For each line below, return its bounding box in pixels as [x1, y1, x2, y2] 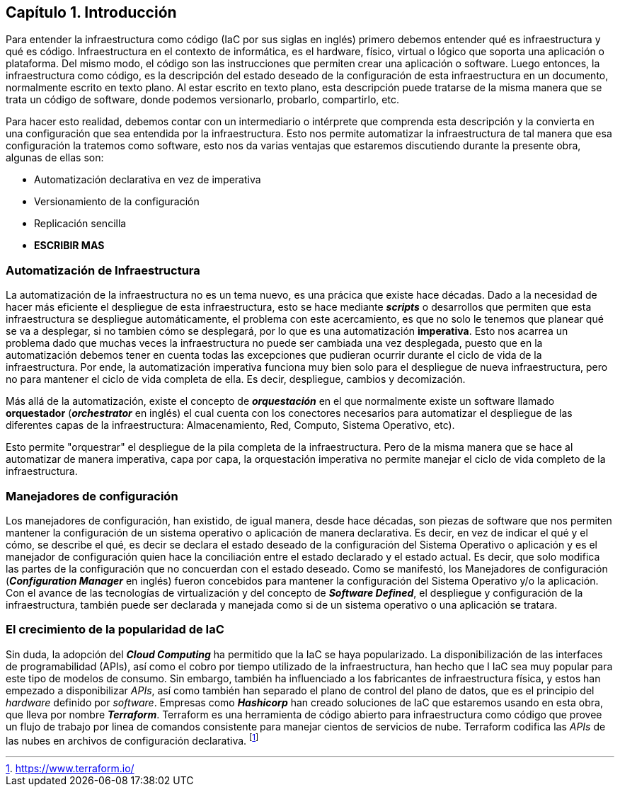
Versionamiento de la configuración [34, 195, 200, 208]
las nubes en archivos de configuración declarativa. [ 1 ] [6, 732, 259, 747]
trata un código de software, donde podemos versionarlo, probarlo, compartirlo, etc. [6, 93, 399, 106]
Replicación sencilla [34, 217, 127, 230]
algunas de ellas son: [6, 151, 104, 164]
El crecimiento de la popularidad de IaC [6, 622, 224, 637]
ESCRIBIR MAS [34, 239, 105, 252]
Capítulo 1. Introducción [6, 4, 177, 21]
